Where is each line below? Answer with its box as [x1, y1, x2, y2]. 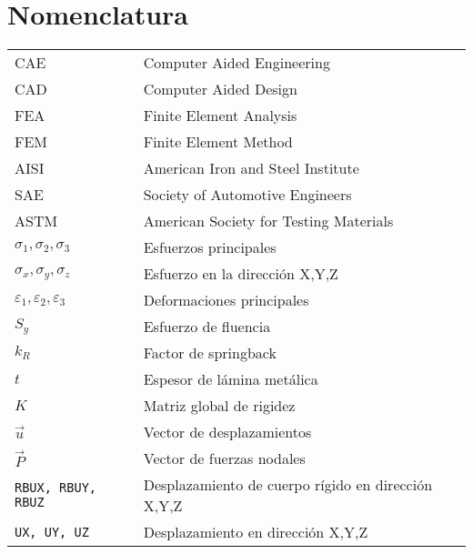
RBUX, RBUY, [15, 480, 97, 496]
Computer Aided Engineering [143, 52, 330, 74]
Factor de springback [143, 342, 277, 364]
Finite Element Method [143, 131, 293, 153]
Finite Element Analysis [143, 105, 297, 126]
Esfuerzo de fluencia [143, 316, 271, 337]
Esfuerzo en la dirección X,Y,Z [143, 263, 338, 285]
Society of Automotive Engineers [143, 184, 352, 206]
